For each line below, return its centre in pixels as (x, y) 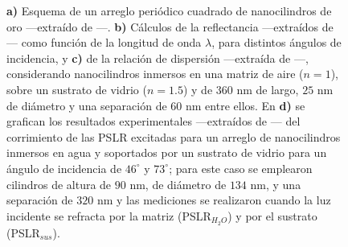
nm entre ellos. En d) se (245, 105)
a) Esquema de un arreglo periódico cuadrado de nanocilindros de (169, 10)
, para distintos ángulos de (276, 42)
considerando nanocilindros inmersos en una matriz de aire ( (155, 74)
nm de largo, (268, 89)
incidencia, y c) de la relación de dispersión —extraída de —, (158, 58)
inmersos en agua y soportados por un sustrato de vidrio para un (167, 152)
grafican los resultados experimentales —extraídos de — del (154, 121)
